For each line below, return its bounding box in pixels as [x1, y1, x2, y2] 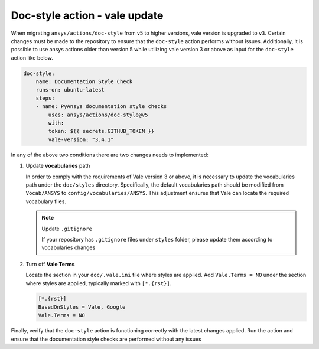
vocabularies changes [41, 244, 96, 251]
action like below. [11, 54, 53, 61]
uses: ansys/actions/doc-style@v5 [48, 111, 148, 118]
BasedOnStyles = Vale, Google [38, 304, 126, 310]
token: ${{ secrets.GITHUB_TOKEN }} [48, 128, 155, 135]
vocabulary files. [25, 198, 66, 205]
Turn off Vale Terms [25, 260, 75, 268]
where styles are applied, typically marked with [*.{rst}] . [25, 279, 172, 286]
